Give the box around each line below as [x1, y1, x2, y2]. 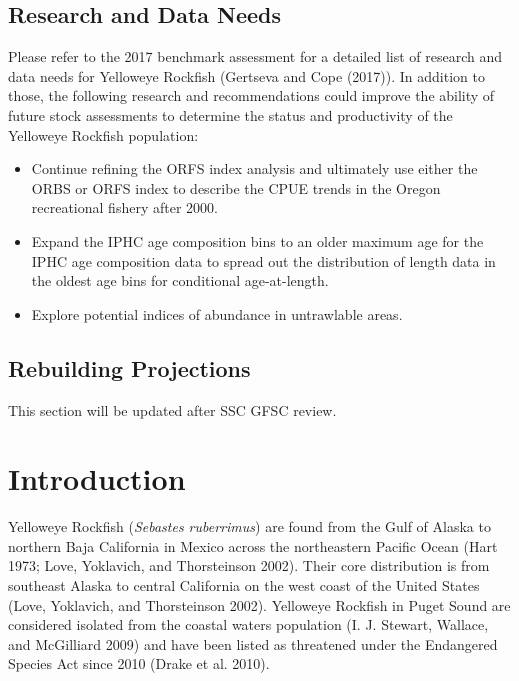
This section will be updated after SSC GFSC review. [8, 399, 337, 420]
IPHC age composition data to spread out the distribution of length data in [31, 250, 496, 271]
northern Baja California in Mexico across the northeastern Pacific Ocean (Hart [8, 535, 498, 556]
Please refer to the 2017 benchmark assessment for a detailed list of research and [8, 46, 503, 67]
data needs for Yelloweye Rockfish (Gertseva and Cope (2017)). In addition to [8, 65, 485, 86]
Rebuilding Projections [8, 352, 251, 383]
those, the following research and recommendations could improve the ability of [8, 85, 495, 106]
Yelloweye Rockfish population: [8, 124, 199, 145]
